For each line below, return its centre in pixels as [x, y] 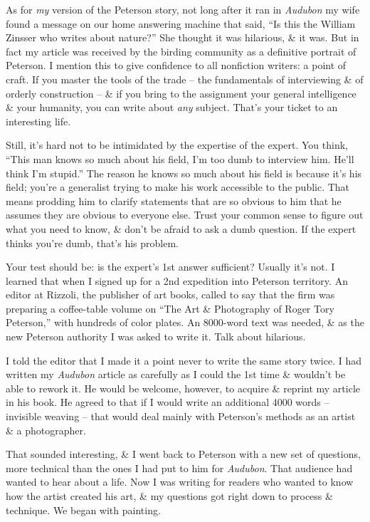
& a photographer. [46, 430]
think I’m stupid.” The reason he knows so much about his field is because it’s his [184, 173]
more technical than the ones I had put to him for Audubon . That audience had [179, 468]
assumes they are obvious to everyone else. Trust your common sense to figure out [185, 215]
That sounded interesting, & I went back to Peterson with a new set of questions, [183, 454]
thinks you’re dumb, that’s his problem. [92, 242]
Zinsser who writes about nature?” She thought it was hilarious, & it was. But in [183, 37]
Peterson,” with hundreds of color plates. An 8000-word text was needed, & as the [185, 322]
